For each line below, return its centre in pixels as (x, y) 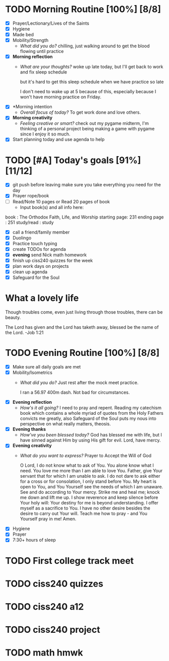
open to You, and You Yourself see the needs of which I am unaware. (92, 487)
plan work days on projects (40, 266)
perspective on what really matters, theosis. (65, 424)
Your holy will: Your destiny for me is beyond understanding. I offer (89, 503)
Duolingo (22, 238)
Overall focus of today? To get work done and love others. (80, 112)
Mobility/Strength (30, 40)
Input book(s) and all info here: (52, 207)
